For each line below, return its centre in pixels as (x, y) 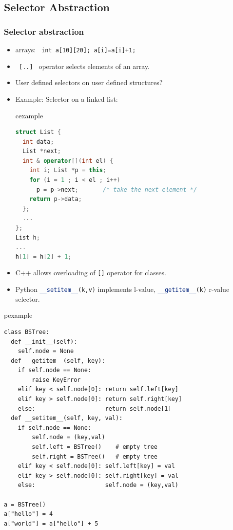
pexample (18, 315)
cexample (29, 115)
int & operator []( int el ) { (68, 161)
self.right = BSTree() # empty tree (95, 456)
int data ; (38, 142)
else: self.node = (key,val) (98, 485)
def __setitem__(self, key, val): (67, 418)
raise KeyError (56, 380)
